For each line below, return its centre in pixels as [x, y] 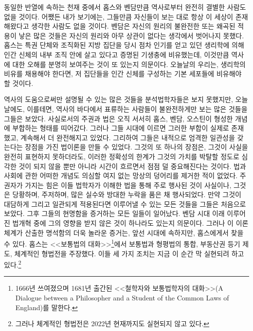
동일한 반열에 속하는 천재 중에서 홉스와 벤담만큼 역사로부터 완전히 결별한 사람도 [125, 7]
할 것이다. [19, 83]
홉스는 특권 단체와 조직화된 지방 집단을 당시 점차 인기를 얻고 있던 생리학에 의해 [124, 45]
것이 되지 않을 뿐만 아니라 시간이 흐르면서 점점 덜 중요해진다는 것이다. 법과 [132, 166]
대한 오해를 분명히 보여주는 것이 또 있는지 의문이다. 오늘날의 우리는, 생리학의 [129, 64]
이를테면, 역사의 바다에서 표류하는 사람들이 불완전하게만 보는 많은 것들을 [137, 108]
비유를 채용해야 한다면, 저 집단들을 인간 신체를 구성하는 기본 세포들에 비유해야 [123, 74]
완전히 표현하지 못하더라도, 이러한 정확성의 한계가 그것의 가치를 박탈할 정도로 [122, 156]
